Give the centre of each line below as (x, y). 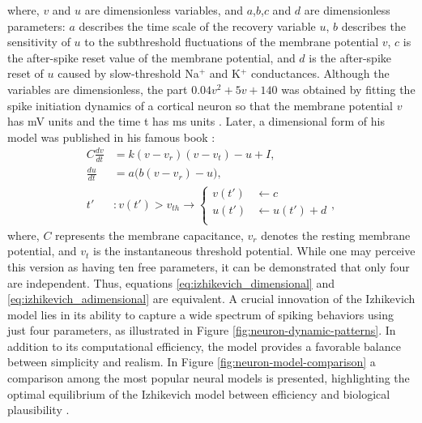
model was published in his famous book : (111, 137)
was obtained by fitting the (348, 89)
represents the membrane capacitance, (149, 235)
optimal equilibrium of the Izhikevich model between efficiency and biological (199, 393)
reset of (26, 73)
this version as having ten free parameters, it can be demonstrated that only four (209, 266)
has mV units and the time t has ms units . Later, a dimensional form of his (196, 121)
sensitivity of (39, 42)
